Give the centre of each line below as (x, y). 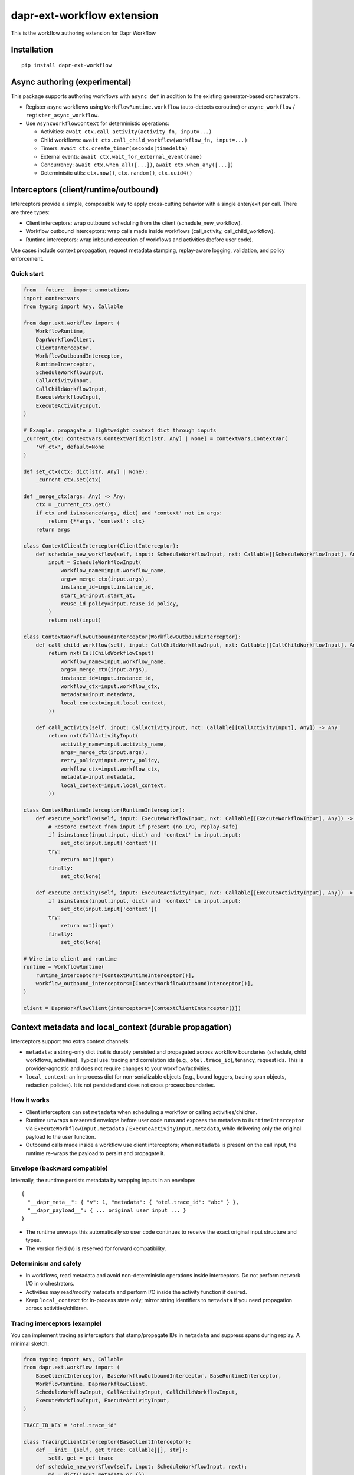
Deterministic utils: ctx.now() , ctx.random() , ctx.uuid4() (117, 173)
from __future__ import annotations (76, 290)
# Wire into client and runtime (70, 958)
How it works (30, 1100)
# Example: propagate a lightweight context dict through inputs (120, 430)
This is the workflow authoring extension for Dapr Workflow (83, 33)
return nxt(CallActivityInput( (93, 736)
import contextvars (51, 298)
